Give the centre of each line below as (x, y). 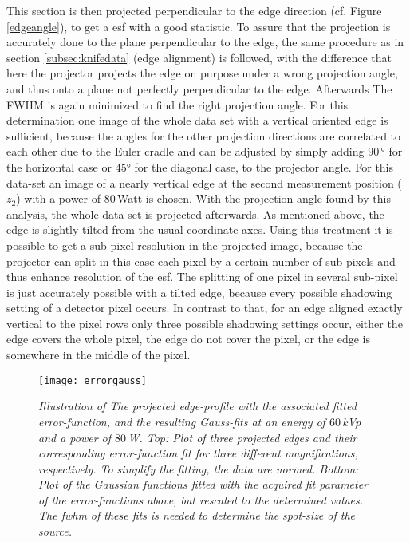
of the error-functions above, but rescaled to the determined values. (201, 499)
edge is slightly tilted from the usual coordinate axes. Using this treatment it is (200, 229)
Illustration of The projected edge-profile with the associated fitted (197, 406)
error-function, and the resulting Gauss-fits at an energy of (182, 421)
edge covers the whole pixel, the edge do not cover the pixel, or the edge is (188, 339)
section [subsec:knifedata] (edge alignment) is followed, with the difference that (199, 57)
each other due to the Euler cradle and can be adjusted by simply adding (185, 151)
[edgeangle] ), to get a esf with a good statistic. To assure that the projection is (199, 26)
